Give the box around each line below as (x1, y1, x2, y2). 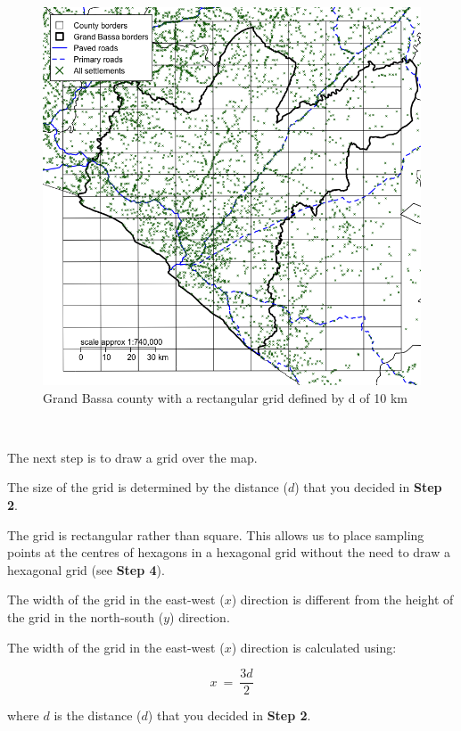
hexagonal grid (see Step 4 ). (7, 560, 165, 579)
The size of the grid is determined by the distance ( (7, 478, 288, 497)
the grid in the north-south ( (7, 607, 164, 626)
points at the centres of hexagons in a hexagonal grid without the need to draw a (7, 543, 450, 562)
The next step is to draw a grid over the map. (7, 448, 258, 466)
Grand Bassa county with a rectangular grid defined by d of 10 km (43, 388, 407, 407)
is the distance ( (54, 706, 142, 725)
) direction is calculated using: (231, 637, 397, 656)
